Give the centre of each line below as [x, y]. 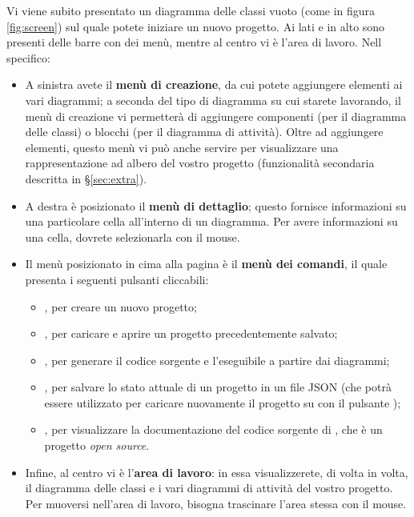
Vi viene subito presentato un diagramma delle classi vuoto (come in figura [191, 10]
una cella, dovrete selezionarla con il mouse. [133, 236]
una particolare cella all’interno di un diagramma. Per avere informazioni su [211, 221]
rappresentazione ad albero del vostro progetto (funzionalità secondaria [200, 163]
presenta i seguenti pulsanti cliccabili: [117, 279]
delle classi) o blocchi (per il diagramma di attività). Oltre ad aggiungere [204, 132]
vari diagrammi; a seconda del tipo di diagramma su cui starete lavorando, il [213, 100]
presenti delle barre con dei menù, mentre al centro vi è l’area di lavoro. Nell [194, 42]
